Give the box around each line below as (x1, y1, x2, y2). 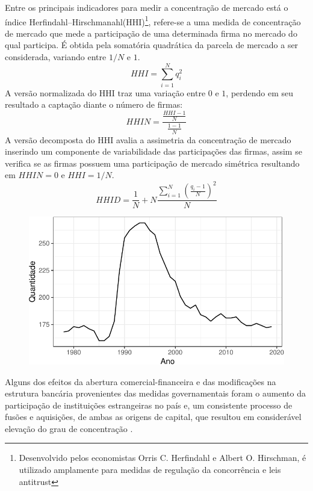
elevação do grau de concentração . (5, 422, 133, 434)
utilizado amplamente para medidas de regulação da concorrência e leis (19, 463, 281, 476)
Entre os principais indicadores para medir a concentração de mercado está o (5, 1, 288, 13)
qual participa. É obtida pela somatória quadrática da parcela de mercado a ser (5, 39, 299, 51)
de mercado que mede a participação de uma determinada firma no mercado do (5, 26, 297, 39)
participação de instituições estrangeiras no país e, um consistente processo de (5, 398, 293, 411)
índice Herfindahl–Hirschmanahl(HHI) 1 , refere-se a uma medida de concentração (5, 13, 301, 28)
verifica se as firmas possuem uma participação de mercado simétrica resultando (5, 156, 300, 169)
